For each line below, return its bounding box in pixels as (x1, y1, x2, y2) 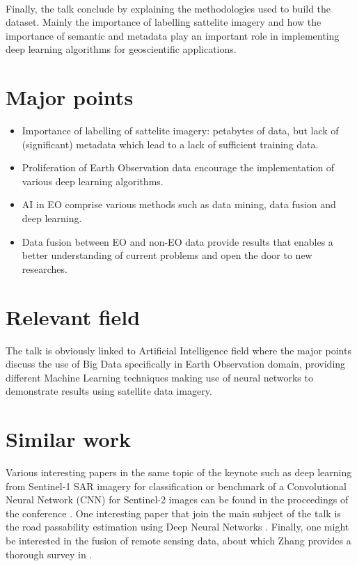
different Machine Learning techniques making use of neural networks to (6, 370, 313, 384)
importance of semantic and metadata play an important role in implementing (6, 28, 340, 42)
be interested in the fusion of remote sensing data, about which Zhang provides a (6, 533, 351, 548)
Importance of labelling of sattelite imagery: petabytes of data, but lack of (22, 123, 339, 138)
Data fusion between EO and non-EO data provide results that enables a (22, 234, 333, 249)
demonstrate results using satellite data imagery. (6, 384, 212, 398)
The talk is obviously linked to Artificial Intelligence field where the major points (6, 343, 351, 357)
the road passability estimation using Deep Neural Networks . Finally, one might (6, 519, 349, 534)
